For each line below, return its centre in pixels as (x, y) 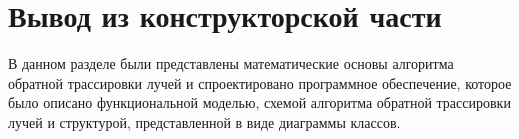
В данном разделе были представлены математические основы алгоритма (231, 63)
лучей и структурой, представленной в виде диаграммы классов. (204, 121)
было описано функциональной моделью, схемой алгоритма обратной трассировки (259, 102)
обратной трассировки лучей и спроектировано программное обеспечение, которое (260, 82)
